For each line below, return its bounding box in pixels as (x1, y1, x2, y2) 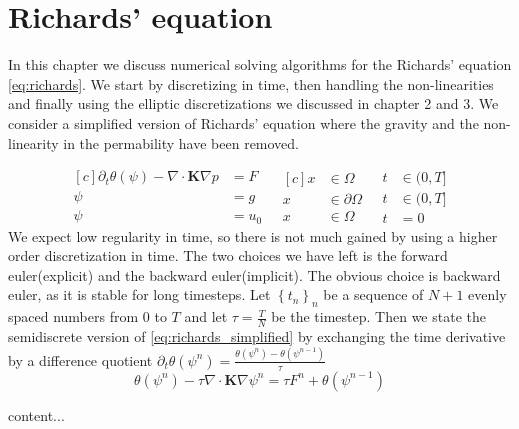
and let (184, 306, 228, 327)
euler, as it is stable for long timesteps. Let (8, 284, 271, 305)
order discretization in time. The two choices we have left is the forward (8, 245, 448, 266)
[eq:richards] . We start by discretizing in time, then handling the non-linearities (8, 73, 494, 94)
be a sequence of (323, 284, 424, 305)
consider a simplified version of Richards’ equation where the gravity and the (8, 112, 479, 133)
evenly (468, 284, 507, 305)
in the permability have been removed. (63, 132, 300, 153)
